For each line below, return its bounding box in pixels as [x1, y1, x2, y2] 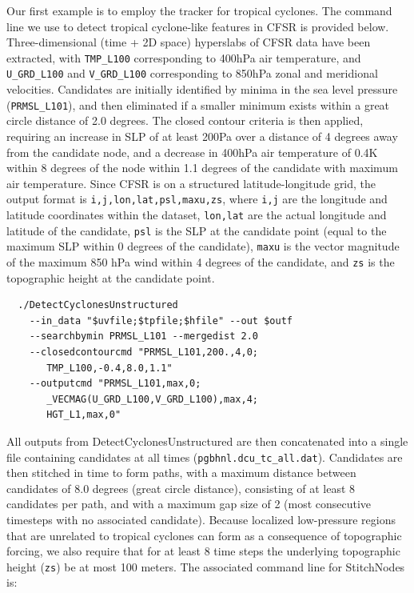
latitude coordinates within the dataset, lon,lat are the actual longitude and [6, 206, 387, 222]
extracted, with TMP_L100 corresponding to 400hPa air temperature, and [6, 49, 361, 66]
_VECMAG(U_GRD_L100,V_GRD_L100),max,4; [46, 393, 258, 405]
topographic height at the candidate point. [6, 269, 215, 286]
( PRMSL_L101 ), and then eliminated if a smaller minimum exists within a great [6, 96, 390, 113]
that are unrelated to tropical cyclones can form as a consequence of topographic [6, 527, 402, 543]
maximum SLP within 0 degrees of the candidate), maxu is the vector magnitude [6, 238, 400, 254]
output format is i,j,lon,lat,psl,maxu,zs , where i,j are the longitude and [6, 190, 388, 207]
